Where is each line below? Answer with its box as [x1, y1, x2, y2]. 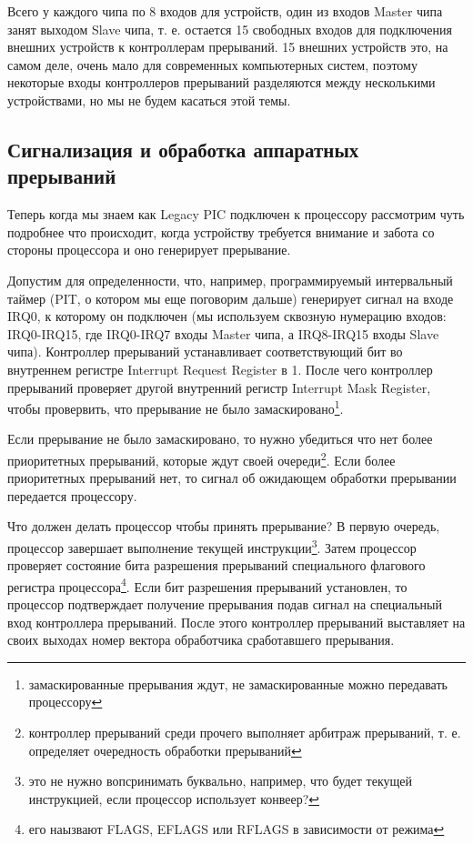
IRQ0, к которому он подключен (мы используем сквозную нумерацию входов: [7, 306, 447, 326]
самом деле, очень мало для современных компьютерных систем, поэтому [7, 55, 418, 74]
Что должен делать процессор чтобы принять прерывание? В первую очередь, [7, 517, 440, 536]
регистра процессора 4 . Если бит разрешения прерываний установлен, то [7, 574, 408, 596]
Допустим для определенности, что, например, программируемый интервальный [7, 270, 453, 289]
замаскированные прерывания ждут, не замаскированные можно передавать [28, 674, 448, 693]
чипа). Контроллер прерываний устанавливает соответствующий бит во [7, 342, 403, 361]
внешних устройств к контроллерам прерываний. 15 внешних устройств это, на [7, 37, 448, 56]
